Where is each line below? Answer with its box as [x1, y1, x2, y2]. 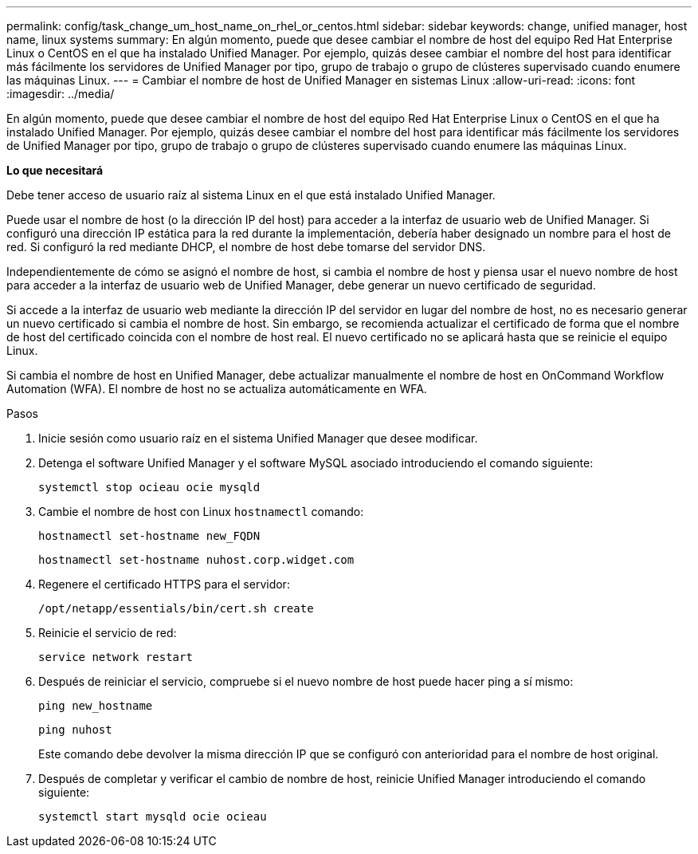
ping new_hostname [38, 699, 153, 712]
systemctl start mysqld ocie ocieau [38, 810, 267, 823]
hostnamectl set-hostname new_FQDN [38, 529, 261, 542]
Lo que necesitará [6, 163, 104, 177]
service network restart [38, 651, 193, 663]
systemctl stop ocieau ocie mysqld [38, 481, 261, 494]
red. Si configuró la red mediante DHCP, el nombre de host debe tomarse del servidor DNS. [6, 240, 486, 254]
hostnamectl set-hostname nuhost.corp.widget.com [38, 553, 355, 566]
